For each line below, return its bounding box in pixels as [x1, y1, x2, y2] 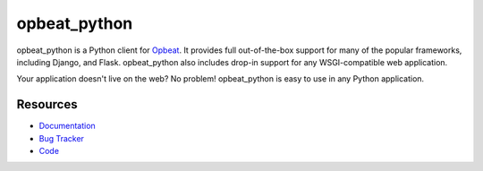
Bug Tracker [38, 133, 85, 143]
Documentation [38, 121, 96, 132]
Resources [16, 97, 78, 112]
